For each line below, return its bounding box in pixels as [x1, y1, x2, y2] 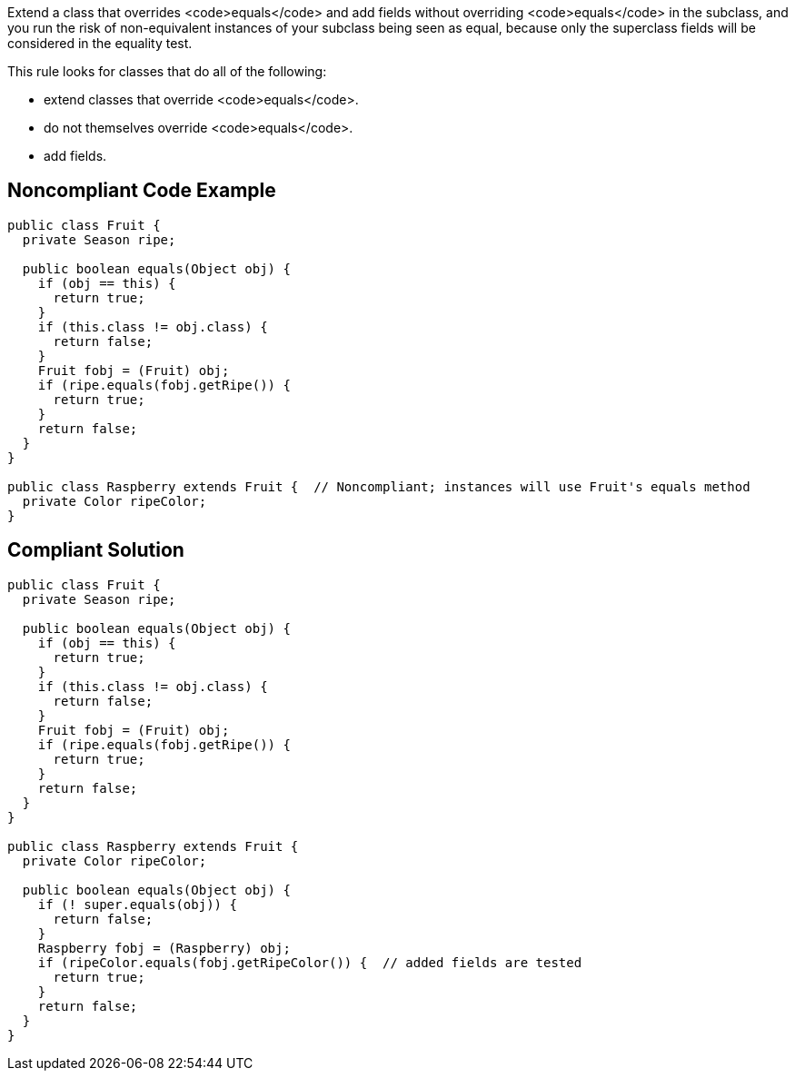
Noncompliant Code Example [7, 179, 276, 203]
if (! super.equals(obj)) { [37, 896, 237, 912]
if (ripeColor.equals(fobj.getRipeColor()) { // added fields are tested [37, 954, 582, 970]
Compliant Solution [7, 539, 184, 562]
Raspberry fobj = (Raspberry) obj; [37, 940, 291, 955]
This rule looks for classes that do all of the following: [7, 64, 327, 79]
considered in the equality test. [7, 35, 193, 51]
